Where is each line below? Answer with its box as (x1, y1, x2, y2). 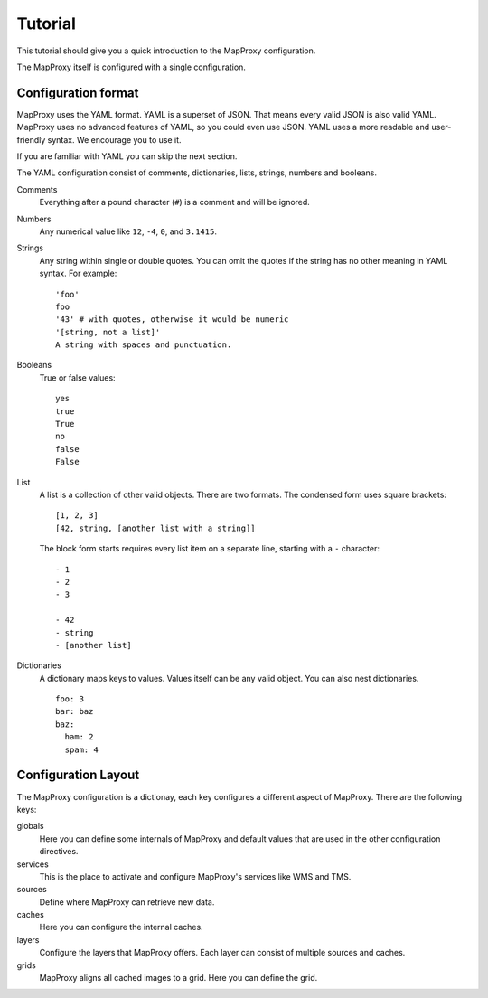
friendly (16, 134, 46, 145)
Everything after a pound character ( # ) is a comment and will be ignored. (39, 197, 311, 208)
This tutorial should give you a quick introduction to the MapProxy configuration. (16, 45, 316, 56)
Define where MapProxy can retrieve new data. (39, 896, 215, 908)
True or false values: (39, 372, 117, 383)
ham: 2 (64, 732, 94, 742)
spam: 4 (64, 744, 99, 755)
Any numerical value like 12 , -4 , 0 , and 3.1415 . (39, 226, 217, 237)
